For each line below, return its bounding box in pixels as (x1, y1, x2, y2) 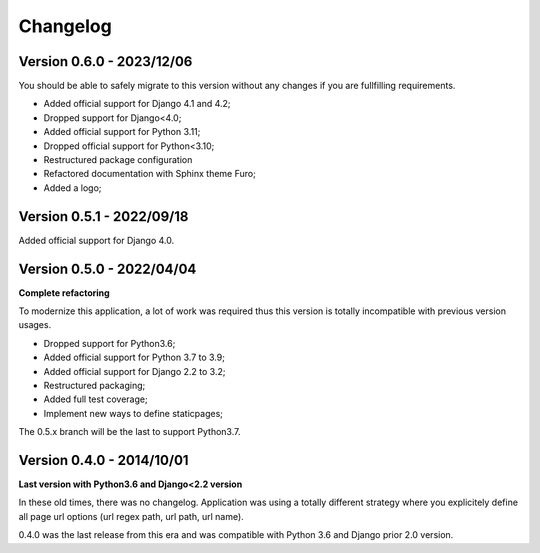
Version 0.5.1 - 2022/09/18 (18, 208, 189, 225)
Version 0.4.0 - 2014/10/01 (18, 451, 189, 469)
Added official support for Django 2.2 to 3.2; (43, 365, 226, 377)
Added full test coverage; (43, 393, 149, 405)
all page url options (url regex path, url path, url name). (18, 510, 244, 522)
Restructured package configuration (43, 154, 193, 166)
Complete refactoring (18, 286, 110, 299)
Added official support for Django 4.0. (18, 234, 175, 246)
